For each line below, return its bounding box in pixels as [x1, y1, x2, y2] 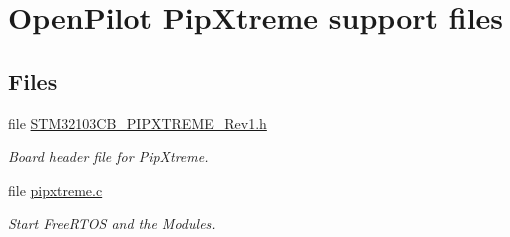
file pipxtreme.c [8, 179, 103, 200]
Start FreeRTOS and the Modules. [8, 213, 216, 234]
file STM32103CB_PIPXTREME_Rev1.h [8, 112, 267, 133]
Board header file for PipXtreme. [8, 146, 209, 167]
